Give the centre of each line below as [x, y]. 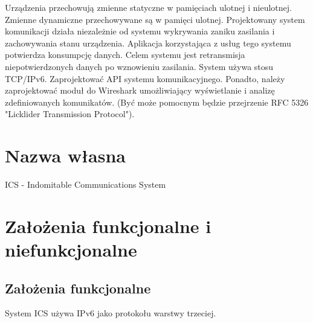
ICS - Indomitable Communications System [86, 184]
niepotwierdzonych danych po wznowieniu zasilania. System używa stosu [139, 66]
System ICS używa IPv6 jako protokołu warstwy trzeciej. [111, 313]
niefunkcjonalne [71, 250]
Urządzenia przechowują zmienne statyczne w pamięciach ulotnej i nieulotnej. [148, 7]
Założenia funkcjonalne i [108, 225]
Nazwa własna [65, 155]
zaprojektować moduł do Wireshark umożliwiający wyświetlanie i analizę [140, 90]
